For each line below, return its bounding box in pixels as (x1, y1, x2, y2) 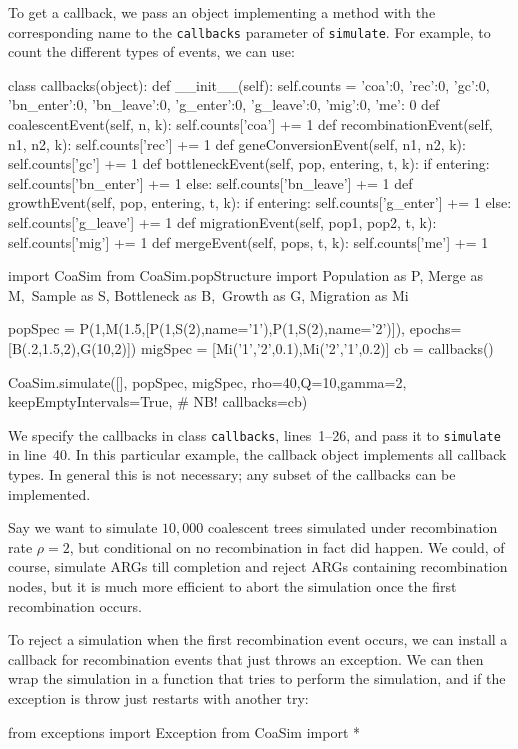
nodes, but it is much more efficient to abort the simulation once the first (8, 575, 457, 596)
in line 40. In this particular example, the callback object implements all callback (8, 444, 507, 465)
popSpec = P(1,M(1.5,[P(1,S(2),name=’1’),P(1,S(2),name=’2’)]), (8, 318, 405, 339)
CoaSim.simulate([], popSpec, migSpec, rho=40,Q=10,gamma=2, (8, 371, 407, 392)
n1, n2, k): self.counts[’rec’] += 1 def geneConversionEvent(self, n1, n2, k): (8, 133, 466, 154)
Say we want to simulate (8, 517, 158, 538)
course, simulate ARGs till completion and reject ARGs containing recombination (8, 556, 508, 577)
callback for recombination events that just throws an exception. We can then (8, 648, 484, 669)
